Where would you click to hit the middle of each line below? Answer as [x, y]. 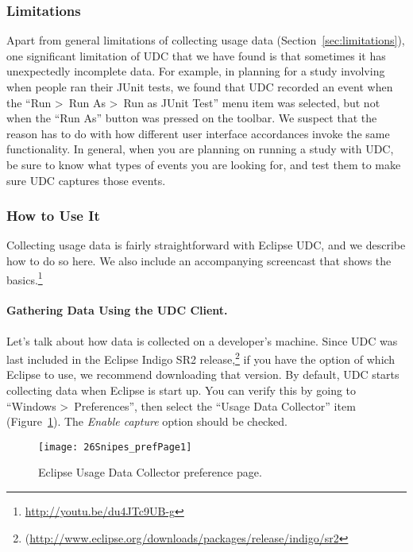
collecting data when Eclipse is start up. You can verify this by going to [181, 390]
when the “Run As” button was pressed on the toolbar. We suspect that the [192, 118]
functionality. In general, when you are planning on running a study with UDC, [200, 149]
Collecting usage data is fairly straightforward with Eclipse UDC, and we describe [206, 245]
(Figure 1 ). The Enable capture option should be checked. [147, 421]
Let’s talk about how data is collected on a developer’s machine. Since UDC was [202, 340]
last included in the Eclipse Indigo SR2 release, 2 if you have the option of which [201, 358]
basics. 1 [25, 278]
